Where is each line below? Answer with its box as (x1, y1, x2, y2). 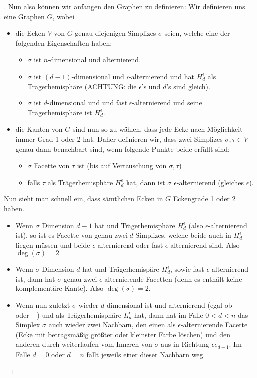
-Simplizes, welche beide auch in (133, 230, 231, 240)
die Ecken (15, 28, 45, 38)
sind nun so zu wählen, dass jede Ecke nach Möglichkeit (72, 124, 243, 134)
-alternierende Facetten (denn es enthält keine (102, 273, 242, 283)
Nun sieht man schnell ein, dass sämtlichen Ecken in (4, 193, 163, 204)
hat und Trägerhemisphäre (94, 220, 175, 230)
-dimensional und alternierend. (48, 54, 141, 65)
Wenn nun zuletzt (15, 300, 70, 310)
